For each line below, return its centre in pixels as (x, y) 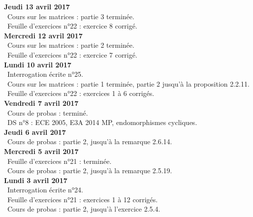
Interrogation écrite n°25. (45, 74)
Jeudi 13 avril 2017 (37, 6)
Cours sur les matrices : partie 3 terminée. (71, 16)
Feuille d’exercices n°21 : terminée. (59, 161)
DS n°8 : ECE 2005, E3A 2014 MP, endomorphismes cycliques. (102, 122)
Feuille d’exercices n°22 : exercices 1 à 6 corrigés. (81, 93)
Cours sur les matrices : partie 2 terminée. (71, 45)
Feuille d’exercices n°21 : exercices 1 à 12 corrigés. (82, 199)
